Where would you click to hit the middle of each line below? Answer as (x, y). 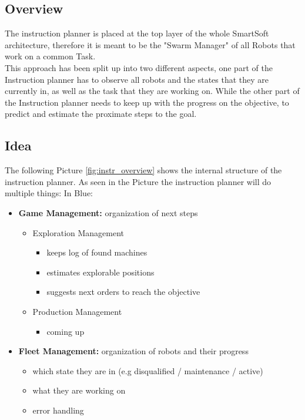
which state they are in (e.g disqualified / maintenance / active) (148, 370)
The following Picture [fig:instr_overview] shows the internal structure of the (143, 170)
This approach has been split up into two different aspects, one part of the (139, 67)
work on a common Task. (50, 56)
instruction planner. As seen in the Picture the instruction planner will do (138, 181)
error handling (58, 410)
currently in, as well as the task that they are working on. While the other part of (152, 91)
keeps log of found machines (97, 252)
